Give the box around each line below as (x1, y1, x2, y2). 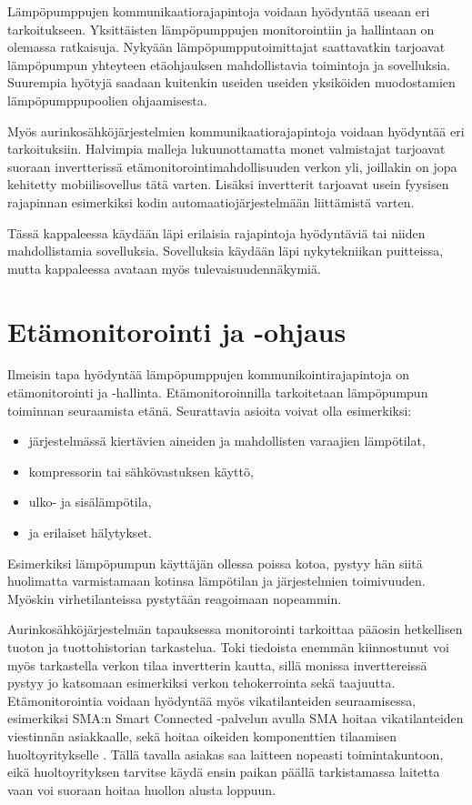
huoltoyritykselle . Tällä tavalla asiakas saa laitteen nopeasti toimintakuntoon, (7, 744, 444, 763)
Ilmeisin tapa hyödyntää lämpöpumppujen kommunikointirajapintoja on (7, 365, 409, 384)
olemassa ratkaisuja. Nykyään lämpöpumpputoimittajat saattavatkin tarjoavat (7, 37, 446, 56)
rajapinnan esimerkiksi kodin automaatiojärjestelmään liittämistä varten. (7, 192, 415, 211)
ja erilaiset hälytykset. (28, 523, 152, 541)
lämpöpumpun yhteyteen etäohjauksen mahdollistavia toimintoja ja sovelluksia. (7, 55, 451, 74)
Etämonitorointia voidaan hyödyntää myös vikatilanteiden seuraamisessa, (7, 690, 417, 709)
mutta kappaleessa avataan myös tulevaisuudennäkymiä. (7, 258, 321, 277)
